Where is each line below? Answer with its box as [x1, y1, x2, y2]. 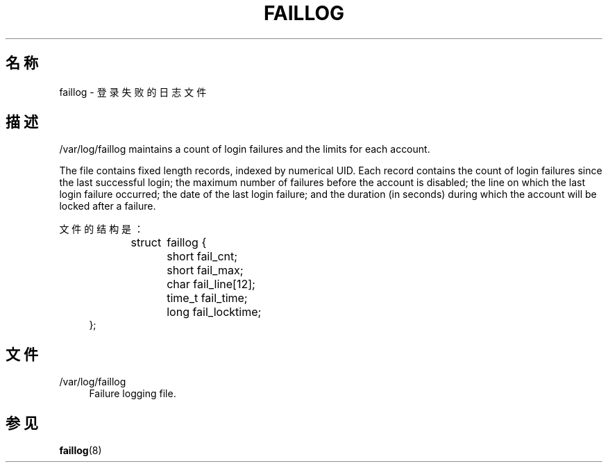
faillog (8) [59, 444, 102, 457]
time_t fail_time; [167, 291, 248, 306]
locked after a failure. [59, 200, 156, 212]
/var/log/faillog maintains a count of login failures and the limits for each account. [59, 143, 430, 156]
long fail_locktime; [167, 305, 262, 319]
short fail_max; [167, 263, 244, 278]
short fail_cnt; [167, 249, 238, 264]
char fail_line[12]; [167, 277, 255, 292]
